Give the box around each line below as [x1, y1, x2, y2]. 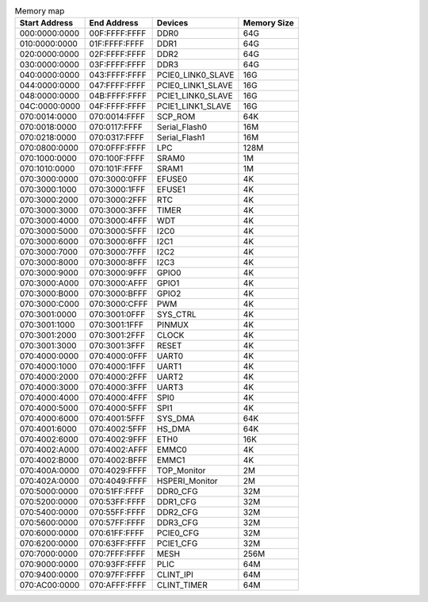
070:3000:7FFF [89, 247, 147, 258]
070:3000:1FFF [89, 184, 146, 195]
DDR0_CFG [156, 486, 198, 497]
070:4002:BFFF [89, 454, 148, 466]
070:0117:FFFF [89, 121, 143, 132]
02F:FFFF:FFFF [89, 48, 147, 59]
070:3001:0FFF [89, 309, 146, 320]
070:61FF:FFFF [89, 527, 145, 539]
